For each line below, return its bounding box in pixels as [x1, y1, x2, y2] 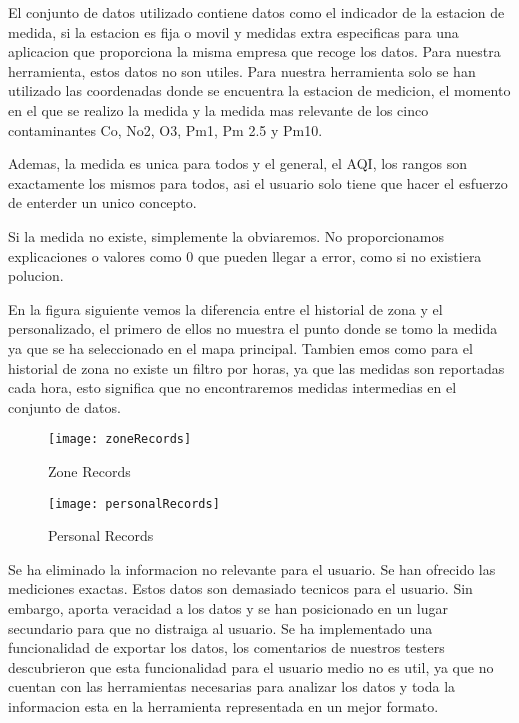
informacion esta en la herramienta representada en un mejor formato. [8, 695, 439, 716]
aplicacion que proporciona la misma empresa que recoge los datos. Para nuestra [8, 41, 501, 62]
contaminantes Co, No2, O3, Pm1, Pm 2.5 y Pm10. [8, 119, 323, 140]
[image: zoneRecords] [48, 432, 192, 447]
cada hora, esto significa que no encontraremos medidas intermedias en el [8, 377, 457, 398]
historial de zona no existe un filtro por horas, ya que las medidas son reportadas [8, 357, 505, 378]
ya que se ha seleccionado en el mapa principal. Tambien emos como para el [8, 337, 473, 358]
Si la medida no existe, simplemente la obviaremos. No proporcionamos [8, 225, 444, 246]
